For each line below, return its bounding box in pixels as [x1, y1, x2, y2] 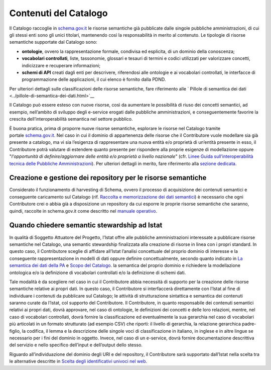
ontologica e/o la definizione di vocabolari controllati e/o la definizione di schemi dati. [9, 269, 186, 275]
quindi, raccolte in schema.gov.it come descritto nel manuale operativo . [9, 208, 158, 214]
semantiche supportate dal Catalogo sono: [9, 39, 97, 45]
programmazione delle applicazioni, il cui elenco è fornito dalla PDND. [22, 76, 166, 82]
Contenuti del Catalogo [9, 8, 108, 19]
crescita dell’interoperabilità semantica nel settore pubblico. [9, 116, 133, 122]
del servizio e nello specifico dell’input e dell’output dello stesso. [9, 342, 143, 348]
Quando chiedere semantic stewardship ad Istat [9, 221, 163, 230]
